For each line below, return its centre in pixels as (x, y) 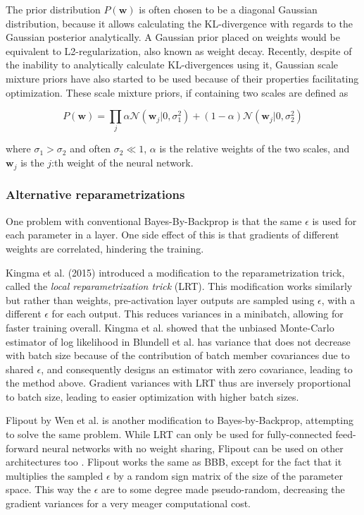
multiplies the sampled (55, 475)
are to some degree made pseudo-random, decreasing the (223, 489)
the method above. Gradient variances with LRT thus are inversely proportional (178, 383)
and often (90, 149)
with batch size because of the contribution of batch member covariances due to (178, 355)
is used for (334, 220)
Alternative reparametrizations (95, 194)
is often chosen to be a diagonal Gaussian (228, 9)
